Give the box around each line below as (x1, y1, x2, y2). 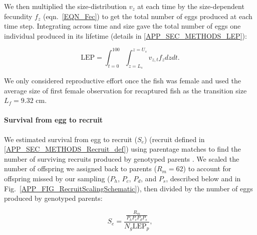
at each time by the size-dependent (137, 1, 244, 11)
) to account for (183, 163, 231, 174)
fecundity (4, 11, 33, 21)
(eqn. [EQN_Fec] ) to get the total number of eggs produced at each (43, 11, 252, 21)
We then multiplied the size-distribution (4, 1, 127, 11)
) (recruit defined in (144, 134, 205, 144)
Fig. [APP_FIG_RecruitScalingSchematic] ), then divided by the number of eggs (4, 183, 253, 193)
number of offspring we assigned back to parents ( (4, 163, 157, 174)
